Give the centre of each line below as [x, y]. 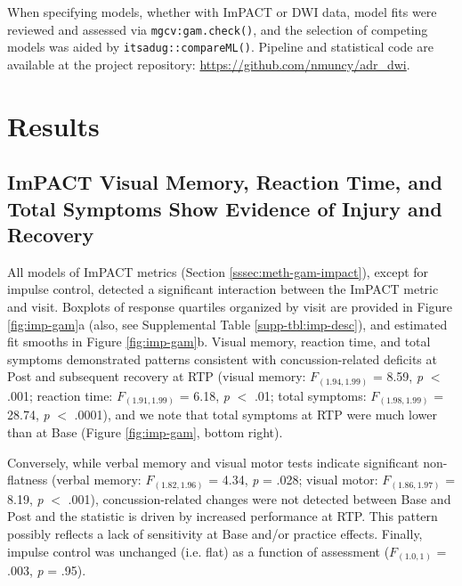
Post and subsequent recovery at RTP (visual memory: [157, 376]
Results [53, 125]
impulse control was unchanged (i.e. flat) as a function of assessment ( [199, 551]
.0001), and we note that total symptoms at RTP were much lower [255, 415]
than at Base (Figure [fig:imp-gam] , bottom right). [145, 432]
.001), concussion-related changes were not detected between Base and [259, 498]
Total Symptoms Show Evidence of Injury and [225, 208]
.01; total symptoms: [310, 395]
